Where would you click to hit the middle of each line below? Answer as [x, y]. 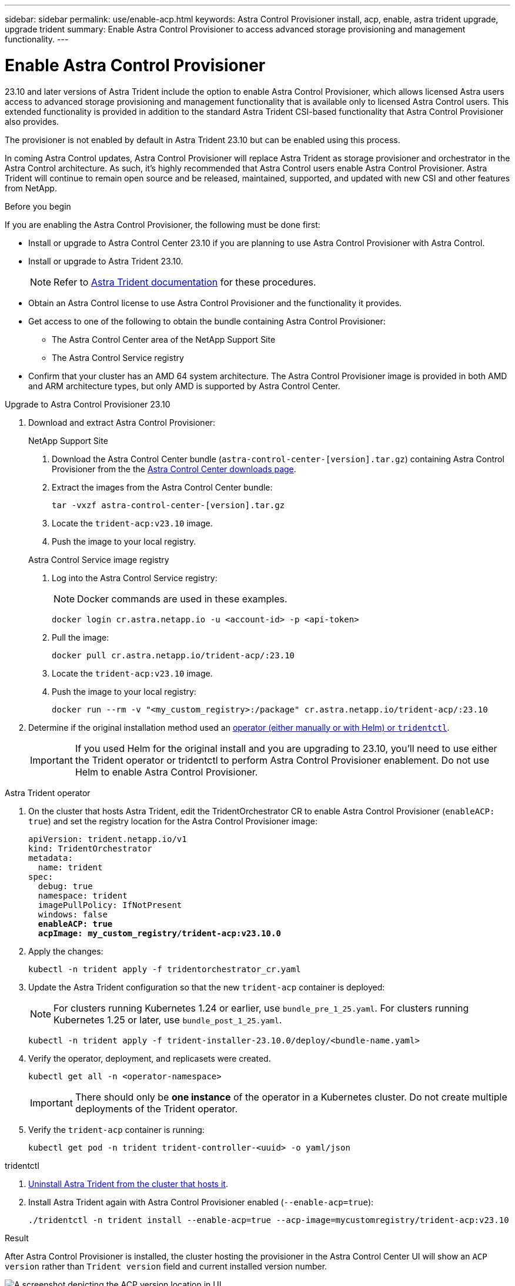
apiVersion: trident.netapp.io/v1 [108, 839]
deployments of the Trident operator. [156, 1108]
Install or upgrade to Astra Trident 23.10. [106, 261]
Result [17, 1238]
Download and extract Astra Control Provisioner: [122, 422]
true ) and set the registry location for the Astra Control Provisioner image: [173, 821]
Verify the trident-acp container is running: [116, 1129]
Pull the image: [81, 637]
